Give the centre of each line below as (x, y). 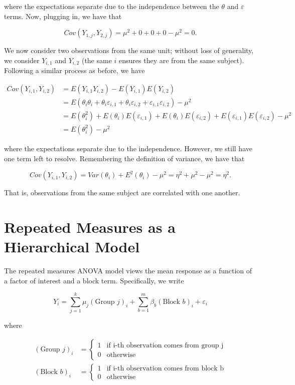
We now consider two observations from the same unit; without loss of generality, (129, 50)
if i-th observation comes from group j (165, 345)
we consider (22, 60)
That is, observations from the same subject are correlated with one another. (122, 193)
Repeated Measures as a (90, 227)
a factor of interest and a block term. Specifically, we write (94, 280)
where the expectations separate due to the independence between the (112, 6)
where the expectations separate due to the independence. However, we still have (128, 148)
